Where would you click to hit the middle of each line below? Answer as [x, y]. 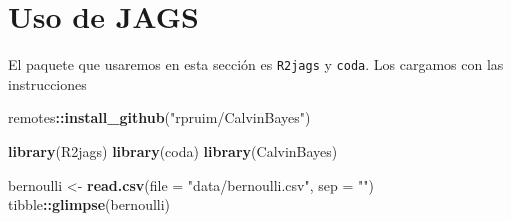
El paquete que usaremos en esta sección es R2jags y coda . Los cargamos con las [256, 64]
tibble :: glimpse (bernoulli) [89, 204]
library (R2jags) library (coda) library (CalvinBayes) [173, 150]
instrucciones [47, 83]
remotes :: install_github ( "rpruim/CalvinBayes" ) [159, 117]
